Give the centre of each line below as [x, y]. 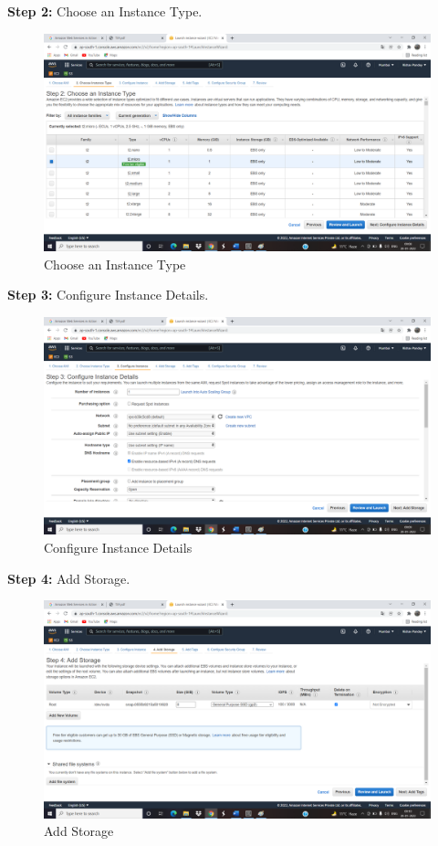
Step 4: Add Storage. [69, 578]
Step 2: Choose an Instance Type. [105, 11]
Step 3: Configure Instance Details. [108, 295]
